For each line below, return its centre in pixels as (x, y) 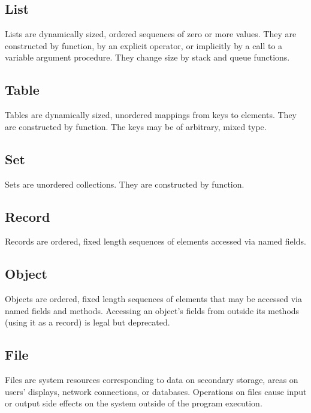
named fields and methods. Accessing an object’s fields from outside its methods (152, 310)
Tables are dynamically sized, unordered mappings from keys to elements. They (151, 115)
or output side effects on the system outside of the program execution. (134, 403)
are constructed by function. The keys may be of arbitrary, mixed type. (136, 126)
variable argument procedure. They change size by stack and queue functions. (147, 57)
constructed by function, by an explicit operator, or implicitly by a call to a (144, 45)
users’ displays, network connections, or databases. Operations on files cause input (156, 391)
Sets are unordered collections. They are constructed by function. (125, 184)
